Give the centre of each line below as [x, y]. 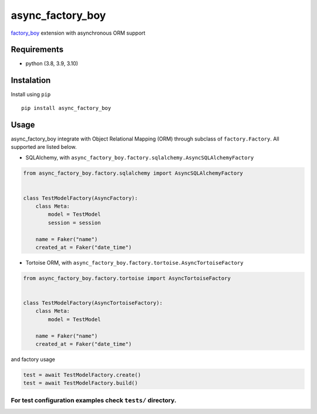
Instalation [31, 80]
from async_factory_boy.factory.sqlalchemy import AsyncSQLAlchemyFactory [133, 173]
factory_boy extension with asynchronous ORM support [78, 33]
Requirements [37, 50]
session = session [74, 223]
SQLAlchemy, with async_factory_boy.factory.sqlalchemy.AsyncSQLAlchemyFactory [140, 158]
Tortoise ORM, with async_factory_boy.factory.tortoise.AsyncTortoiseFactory [134, 262]
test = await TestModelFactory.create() [82, 375]
